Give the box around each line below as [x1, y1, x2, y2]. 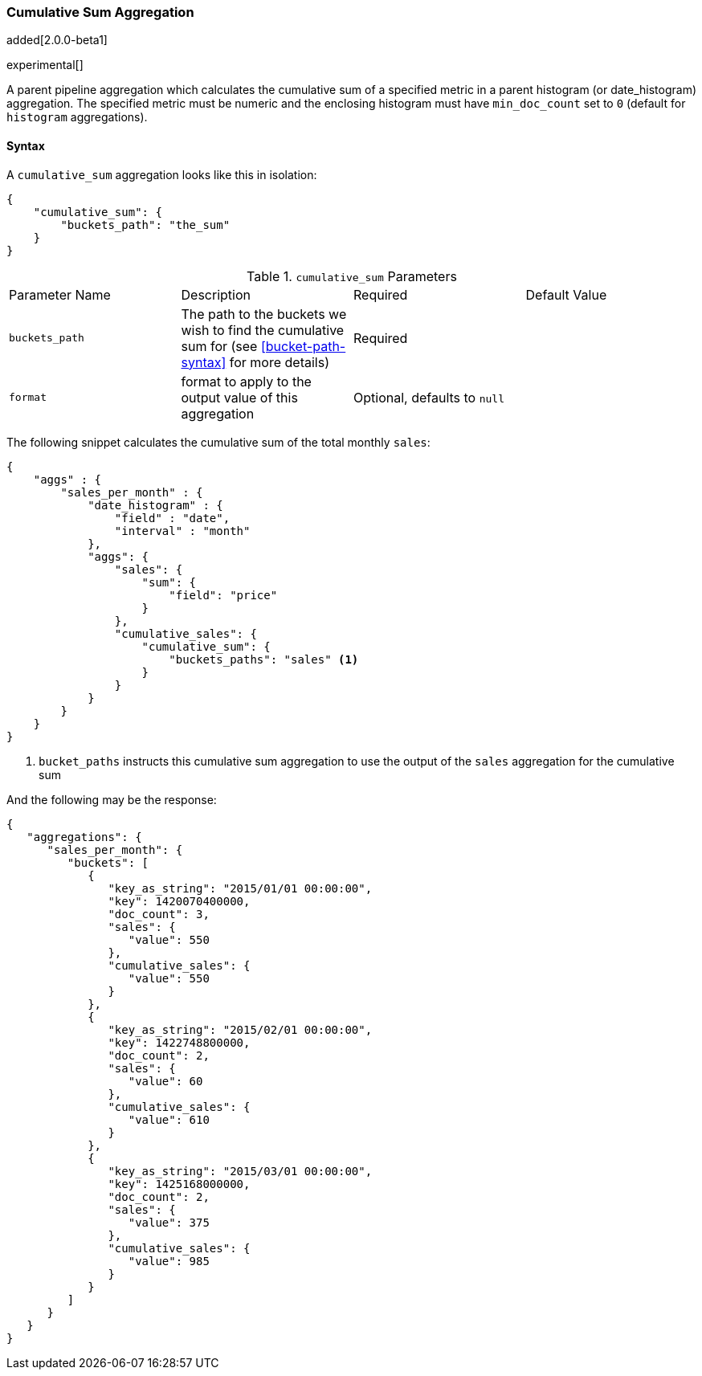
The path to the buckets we [181, 305, 347, 322]
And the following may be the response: [6, 792, 217, 806]
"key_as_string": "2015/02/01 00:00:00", [108, 1023, 373, 1036]
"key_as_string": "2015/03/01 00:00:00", [108, 1164, 373, 1178]
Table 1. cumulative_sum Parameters [247, 267, 457, 284]
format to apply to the [181, 373, 312, 390]
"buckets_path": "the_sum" [60, 218, 231, 231]
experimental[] [6, 58, 84, 72]
